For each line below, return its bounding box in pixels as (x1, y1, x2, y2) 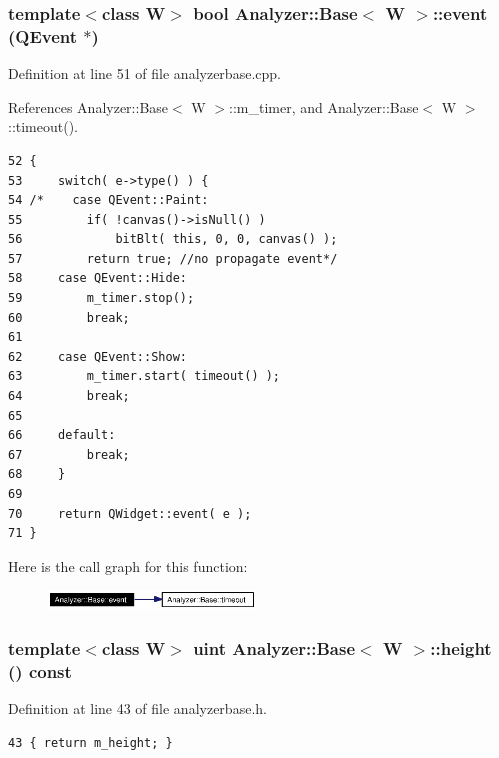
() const (8, 658, 72, 683)
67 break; (8, 447, 130, 462)
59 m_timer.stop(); (8, 291, 195, 306)
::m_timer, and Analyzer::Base (229, 96, 419, 117)
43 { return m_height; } (8, 735, 173, 750)
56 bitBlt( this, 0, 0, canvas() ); (8, 232, 338, 247)
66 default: (8, 428, 116, 443)
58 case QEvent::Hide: (8, 271, 187, 286)
